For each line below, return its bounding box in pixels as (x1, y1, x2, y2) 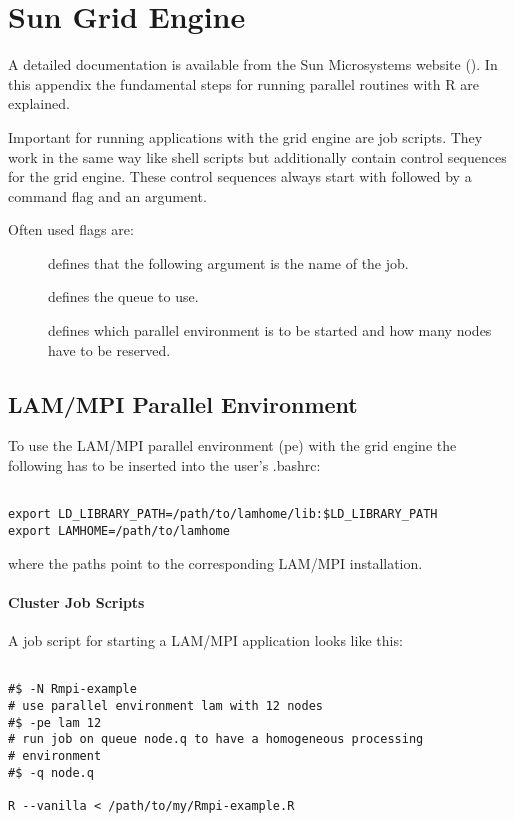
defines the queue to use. (48, 286, 199, 307)
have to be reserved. (48, 339, 171, 360)
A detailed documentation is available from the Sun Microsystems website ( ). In (8, 54, 498, 75)
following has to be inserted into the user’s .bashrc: (8, 455, 321, 476)
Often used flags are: (8, 219, 134, 240)
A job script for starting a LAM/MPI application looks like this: (8, 630, 403, 650)
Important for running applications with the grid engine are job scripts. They (8, 126, 483, 147)
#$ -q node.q (8, 765, 94, 780)
